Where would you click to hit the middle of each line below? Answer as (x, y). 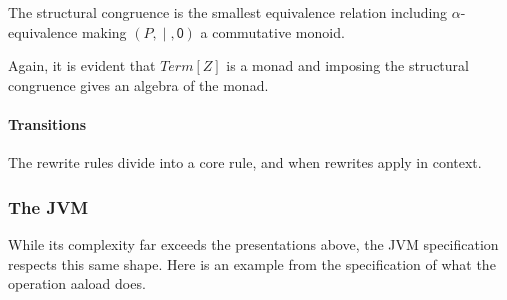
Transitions (47, 123)
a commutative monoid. (272, 31)
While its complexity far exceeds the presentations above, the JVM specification (253, 243)
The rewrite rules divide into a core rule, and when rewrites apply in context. (245, 162)
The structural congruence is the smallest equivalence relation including (228, 12)
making (104, 31)
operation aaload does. (77, 283)
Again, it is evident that (82, 65)
